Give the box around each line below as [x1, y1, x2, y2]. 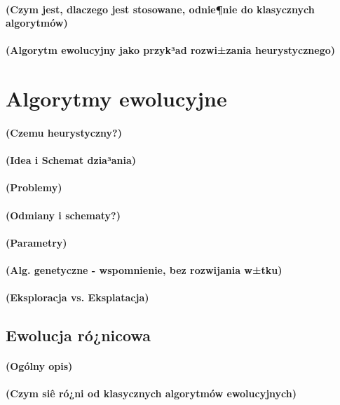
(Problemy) [6, 180, 62, 195]
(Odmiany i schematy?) [6, 207, 121, 222]
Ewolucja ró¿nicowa [6, 324, 151, 346]
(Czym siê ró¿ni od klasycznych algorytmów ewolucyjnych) [6, 386, 297, 401]
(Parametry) [6, 235, 67, 249]
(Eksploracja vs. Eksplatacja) [6, 290, 149, 305]
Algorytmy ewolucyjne [6, 84, 227, 113]
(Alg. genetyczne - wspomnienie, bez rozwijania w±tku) [6, 262, 283, 277]
